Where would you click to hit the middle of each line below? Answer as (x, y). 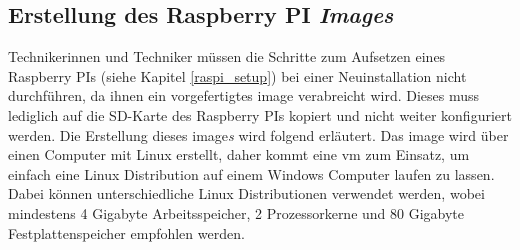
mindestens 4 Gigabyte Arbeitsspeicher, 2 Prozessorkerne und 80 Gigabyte (236, 212)
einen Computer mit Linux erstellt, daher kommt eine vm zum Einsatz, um (239, 154)
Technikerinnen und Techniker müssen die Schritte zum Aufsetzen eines (227, 56)
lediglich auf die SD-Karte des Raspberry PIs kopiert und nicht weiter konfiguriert (260, 114)
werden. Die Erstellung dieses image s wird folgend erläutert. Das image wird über (258, 134)
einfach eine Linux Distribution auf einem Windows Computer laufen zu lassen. (251, 173)
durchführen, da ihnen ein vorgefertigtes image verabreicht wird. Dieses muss (244, 95)
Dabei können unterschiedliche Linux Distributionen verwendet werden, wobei (246, 193)
